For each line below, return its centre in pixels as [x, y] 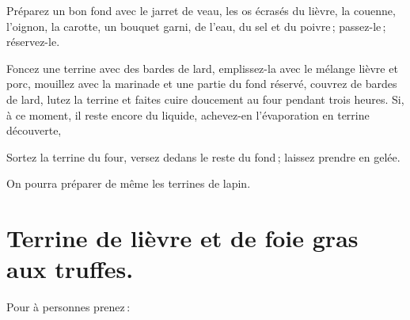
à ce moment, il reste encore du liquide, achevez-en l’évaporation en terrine [188, 114]
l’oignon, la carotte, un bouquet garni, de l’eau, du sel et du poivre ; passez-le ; [196, 26]
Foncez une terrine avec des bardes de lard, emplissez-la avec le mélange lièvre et [202, 68]
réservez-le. [33, 42]
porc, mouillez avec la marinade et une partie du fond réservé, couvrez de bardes [202, 84]
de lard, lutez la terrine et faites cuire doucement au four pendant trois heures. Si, [205, 99]
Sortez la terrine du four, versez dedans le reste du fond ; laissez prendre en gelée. [203, 156]
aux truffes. [70, 269]
